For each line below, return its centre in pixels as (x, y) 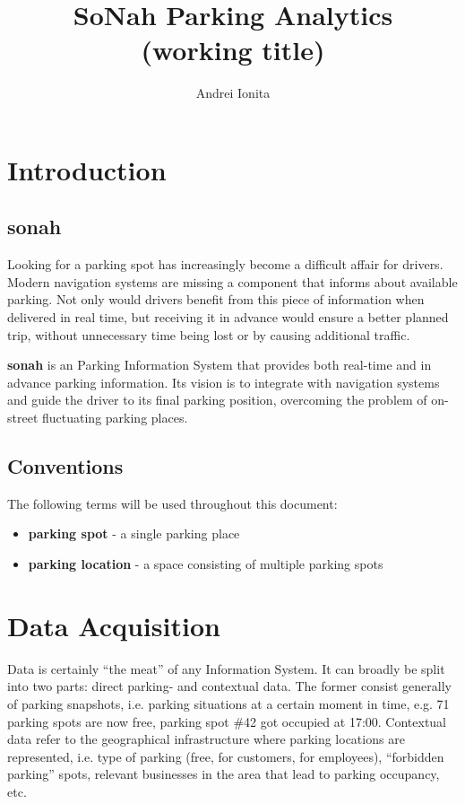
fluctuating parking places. (115, 418)
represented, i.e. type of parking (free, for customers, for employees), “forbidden (226, 756)
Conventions (65, 466)
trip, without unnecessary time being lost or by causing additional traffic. (209, 334)
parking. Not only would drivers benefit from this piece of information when (216, 299)
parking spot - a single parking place (134, 533)
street (23, 418)
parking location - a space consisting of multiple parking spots (206, 564)
